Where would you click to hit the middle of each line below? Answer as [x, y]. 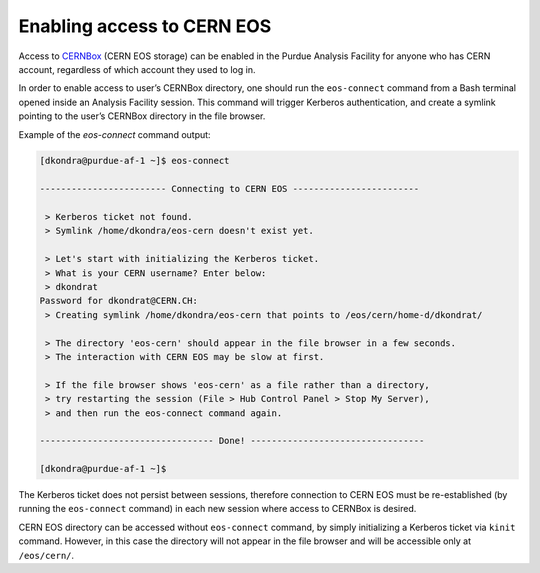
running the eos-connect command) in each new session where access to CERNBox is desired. [217, 509]
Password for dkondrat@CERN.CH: [119, 301]
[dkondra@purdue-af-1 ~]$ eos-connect [134, 161]
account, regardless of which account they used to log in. [137, 69]
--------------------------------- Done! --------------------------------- [232, 441]
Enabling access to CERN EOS [145, 26]
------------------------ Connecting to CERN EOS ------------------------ [229, 189]
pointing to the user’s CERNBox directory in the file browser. [142, 116]
